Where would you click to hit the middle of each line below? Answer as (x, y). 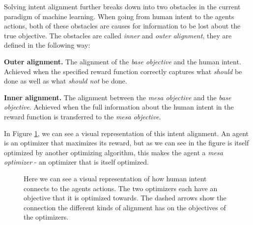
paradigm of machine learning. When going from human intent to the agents (119, 16)
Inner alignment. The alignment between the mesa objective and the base (118, 97)
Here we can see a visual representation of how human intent (115, 178)
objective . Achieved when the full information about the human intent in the (119, 107)
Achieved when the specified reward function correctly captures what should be (123, 71)
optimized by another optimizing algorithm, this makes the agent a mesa (113, 152)
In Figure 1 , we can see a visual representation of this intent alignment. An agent (126, 133)
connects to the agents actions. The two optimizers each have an (121, 188)
